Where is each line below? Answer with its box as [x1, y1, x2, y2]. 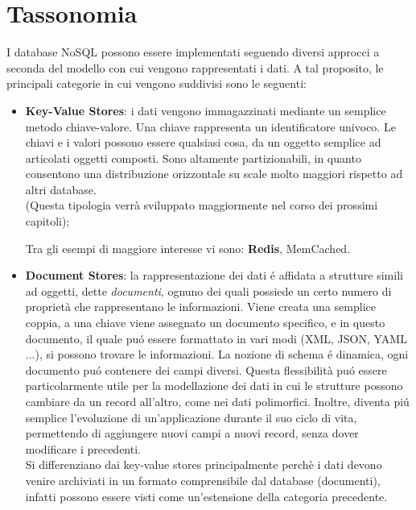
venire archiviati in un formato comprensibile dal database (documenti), [25, 471, 381, 488]
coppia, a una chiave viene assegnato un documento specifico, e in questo [25, 314, 385, 331]
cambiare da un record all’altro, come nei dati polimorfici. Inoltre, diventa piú [25, 393, 410, 409]
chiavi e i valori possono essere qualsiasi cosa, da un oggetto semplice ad [25, 134, 381, 151]
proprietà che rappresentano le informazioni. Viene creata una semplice [25, 298, 376, 315]
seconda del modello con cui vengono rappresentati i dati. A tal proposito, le [6, 59, 384, 76]
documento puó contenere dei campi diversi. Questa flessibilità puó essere [25, 361, 387, 378]
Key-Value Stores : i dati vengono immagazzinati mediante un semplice [25, 102, 386, 118]
